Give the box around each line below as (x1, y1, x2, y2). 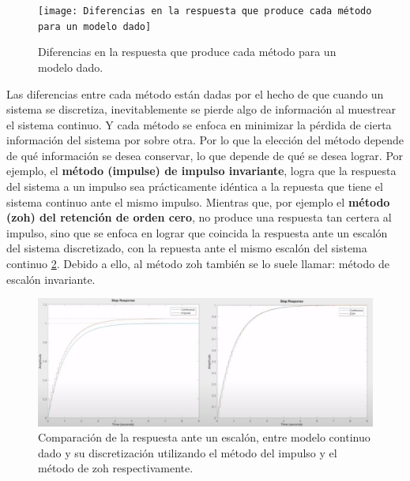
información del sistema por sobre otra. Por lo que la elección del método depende (6, 132, 404, 148)
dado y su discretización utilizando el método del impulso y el (38, 444, 337, 460)
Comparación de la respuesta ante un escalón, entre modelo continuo (38, 429, 371, 446)
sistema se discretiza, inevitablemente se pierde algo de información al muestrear (6, 101, 396, 117)
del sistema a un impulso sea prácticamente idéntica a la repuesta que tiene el (6, 178, 383, 195)
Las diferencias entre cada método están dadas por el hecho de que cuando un (6, 85, 384, 102)
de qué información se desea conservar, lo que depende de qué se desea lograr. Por (6, 147, 404, 163)
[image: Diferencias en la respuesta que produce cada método (38, 6, 372, 17)
